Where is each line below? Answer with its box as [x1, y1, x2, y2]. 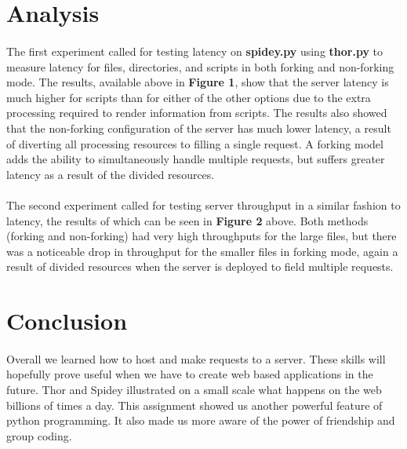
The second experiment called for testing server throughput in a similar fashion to [6, 196, 401, 213]
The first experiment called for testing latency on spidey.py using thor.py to [6, 42, 383, 59]
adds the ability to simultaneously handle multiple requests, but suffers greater [6, 151, 385, 167]
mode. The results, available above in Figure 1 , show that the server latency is [6, 74, 389, 90]
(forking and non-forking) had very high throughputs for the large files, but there [6, 228, 397, 244]
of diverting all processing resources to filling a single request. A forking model [6, 135, 383, 151]
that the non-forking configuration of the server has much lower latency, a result [6, 119, 391, 136]
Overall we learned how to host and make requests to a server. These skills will [6, 350, 386, 367]
